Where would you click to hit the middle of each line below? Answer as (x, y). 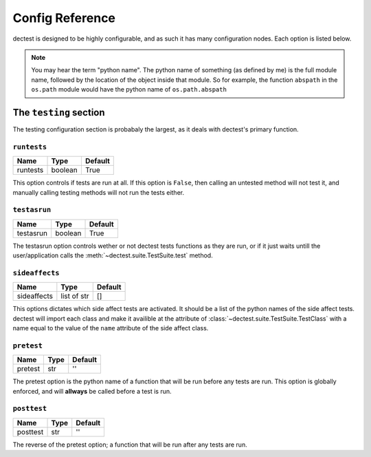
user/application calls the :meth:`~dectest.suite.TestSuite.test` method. (113, 255)
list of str (75, 296)
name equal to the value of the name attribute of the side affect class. (111, 328)
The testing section (59, 113)
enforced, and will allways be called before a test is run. (92, 391)
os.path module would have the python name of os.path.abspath (129, 89)
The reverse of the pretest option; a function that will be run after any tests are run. (130, 445)
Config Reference (64, 18)
